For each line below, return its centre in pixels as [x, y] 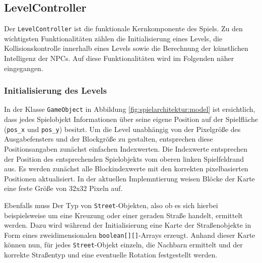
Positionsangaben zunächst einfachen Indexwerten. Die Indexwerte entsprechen [126, 148]
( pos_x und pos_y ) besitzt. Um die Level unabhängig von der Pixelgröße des [122, 129]
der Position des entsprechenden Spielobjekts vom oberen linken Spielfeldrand [124, 158]
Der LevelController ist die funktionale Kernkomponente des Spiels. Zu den [123, 28]
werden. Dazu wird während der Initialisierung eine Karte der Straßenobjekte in [128, 225]
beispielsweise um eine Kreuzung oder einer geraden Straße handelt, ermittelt [123, 215]
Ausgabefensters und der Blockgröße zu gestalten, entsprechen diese [109, 139]
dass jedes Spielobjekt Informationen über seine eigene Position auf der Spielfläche [131, 119]
